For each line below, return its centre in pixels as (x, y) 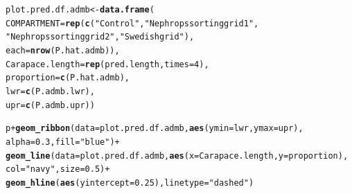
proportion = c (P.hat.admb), (68, 78)
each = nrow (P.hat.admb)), (63, 50)
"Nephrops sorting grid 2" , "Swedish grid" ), (100, 37)
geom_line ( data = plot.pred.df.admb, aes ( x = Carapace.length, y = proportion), (177, 156)
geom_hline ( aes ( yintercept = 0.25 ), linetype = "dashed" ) (130, 183)
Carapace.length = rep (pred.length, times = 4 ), (107, 64)
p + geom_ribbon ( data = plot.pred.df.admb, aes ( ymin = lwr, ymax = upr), (155, 129)
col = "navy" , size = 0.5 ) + (58, 169)
